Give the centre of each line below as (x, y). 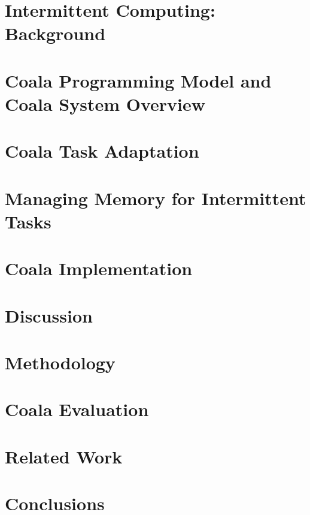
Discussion (49, 315)
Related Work (64, 456)
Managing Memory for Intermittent (156, 198)
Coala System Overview (105, 103)
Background (55, 33)
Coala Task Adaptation (102, 151)
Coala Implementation (99, 268)
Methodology (60, 362)
